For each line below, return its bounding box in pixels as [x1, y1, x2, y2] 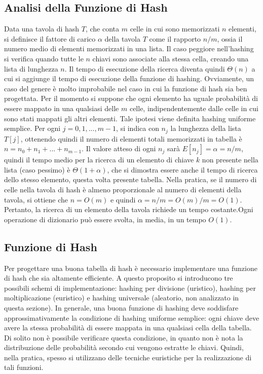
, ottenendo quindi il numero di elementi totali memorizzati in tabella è [20, 133, 242, 144]
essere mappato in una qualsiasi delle [4, 103, 119, 113]
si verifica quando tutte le [4, 53, 84, 63]
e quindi [110, 194, 136, 205]
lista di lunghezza [4, 63, 58, 74]
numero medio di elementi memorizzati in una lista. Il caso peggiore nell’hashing [4, 43, 254, 54]
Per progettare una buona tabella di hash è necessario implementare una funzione [4, 262, 257, 273]
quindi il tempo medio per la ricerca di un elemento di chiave [4, 154, 194, 165]
